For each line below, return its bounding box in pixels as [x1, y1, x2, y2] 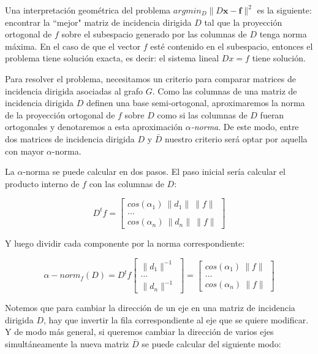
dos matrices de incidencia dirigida [5, 132, 135, 145]
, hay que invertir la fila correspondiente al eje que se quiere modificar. [44, 313, 309, 326]
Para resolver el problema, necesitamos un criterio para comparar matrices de [5, 72, 296, 85]
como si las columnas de [157, 108, 248, 121]
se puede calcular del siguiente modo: [142, 337, 281, 350]
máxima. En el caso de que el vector [5, 39, 141, 52]
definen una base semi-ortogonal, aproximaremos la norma [86, 96, 305, 109]
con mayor [5, 144, 44, 157]
